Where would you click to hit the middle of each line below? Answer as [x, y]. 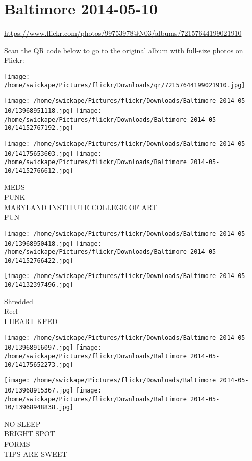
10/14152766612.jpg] [39, 170]
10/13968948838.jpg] [39, 408]
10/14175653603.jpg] [39, 154]
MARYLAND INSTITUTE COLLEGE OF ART [81, 207]
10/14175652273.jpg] [39, 365]
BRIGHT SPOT [30, 434]
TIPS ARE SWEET [36, 454]
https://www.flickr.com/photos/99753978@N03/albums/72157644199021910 [123, 33]
